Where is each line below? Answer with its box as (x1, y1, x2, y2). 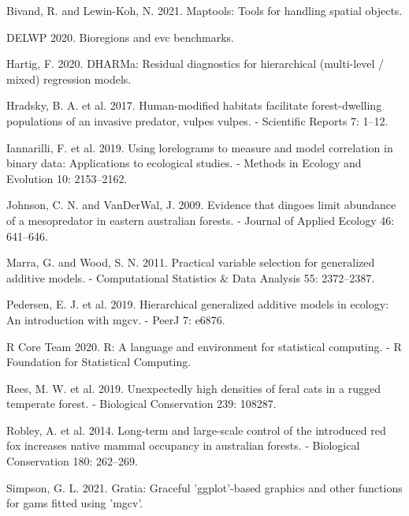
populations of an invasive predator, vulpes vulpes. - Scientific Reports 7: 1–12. (6, 112, 389, 129)
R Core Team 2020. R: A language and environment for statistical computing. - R (6, 338, 402, 354)
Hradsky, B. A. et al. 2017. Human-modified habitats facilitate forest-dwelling (6, 97, 382, 114)
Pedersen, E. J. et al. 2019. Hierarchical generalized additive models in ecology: (6, 296, 389, 312)
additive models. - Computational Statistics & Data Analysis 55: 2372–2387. (6, 269, 375, 286)
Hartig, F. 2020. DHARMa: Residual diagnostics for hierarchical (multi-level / (6, 55, 385, 72)
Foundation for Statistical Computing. (6, 353, 191, 370)
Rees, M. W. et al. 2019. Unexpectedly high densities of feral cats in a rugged (6, 380, 381, 396)
